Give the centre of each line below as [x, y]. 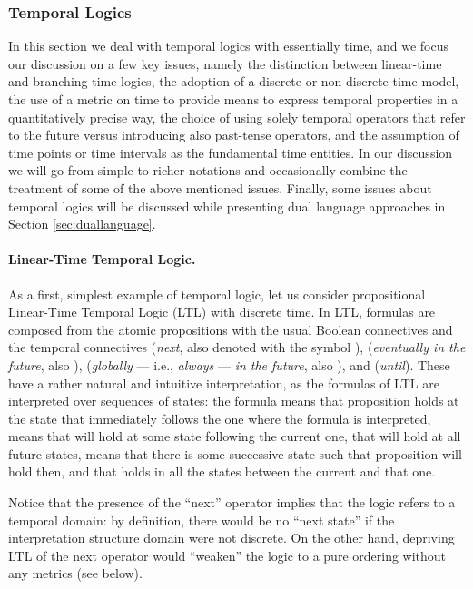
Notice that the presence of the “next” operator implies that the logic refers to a [232, 502]
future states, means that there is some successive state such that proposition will [235, 453]
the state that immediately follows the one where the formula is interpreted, [220, 418]
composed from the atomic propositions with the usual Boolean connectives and [231, 329]
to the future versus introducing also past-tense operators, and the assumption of [234, 135]
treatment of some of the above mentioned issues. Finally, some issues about [220, 187]
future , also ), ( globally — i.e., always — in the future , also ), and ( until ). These [229, 364]
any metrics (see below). [75, 573]
